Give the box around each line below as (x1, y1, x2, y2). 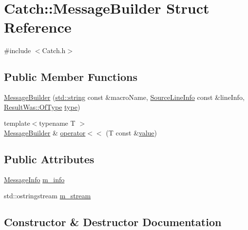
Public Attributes (4, 151, 95, 166)
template (4, 118, 30, 128)
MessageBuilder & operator (4, 127, 86, 137)
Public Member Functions (4, 69, 137, 84)
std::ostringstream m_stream (4, 191, 91, 201)
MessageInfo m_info (4, 174, 65, 184)
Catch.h (42, 45, 66, 56)
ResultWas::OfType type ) (4, 101, 80, 112)
